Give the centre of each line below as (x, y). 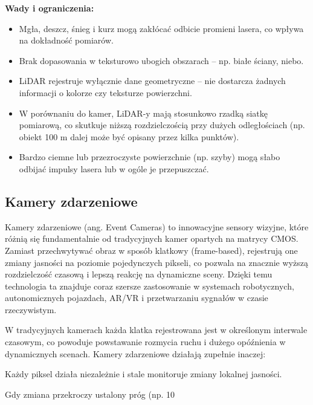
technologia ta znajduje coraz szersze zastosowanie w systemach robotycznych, (150, 286)
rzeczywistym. (31, 309)
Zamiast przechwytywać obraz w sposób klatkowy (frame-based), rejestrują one (151, 250)
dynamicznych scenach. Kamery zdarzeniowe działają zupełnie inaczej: (135, 353)
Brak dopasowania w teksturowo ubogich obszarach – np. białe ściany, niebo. (161, 60)
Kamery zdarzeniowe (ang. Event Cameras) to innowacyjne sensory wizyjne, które (157, 226)
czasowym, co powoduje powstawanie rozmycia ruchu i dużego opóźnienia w (145, 342)
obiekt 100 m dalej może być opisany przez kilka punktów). (129, 136)
